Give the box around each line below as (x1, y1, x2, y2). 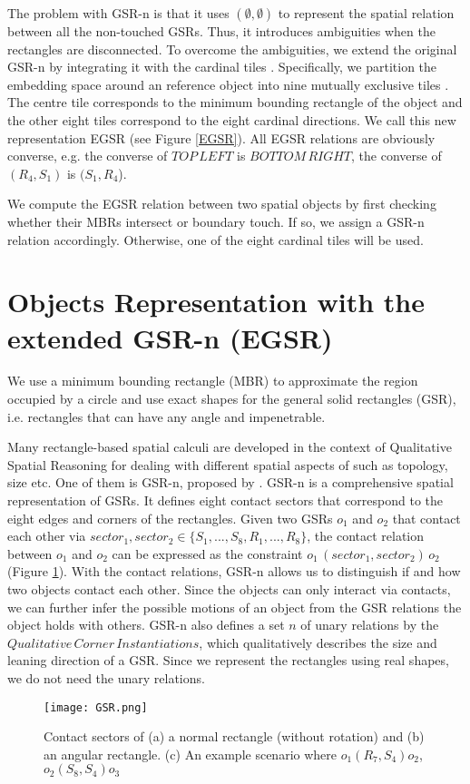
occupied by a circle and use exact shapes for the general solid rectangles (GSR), (7, 389, 456, 408)
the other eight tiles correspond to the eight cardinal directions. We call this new (7, 110, 456, 129)
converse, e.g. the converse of (7, 146, 168, 165)
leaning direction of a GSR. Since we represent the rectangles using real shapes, (7, 651, 449, 670)
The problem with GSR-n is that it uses (7, 4, 230, 22)
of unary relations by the (300, 615, 439, 634)
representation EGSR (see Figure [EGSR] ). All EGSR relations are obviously (7, 128, 436, 147)
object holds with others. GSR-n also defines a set (7, 615, 285, 634)
